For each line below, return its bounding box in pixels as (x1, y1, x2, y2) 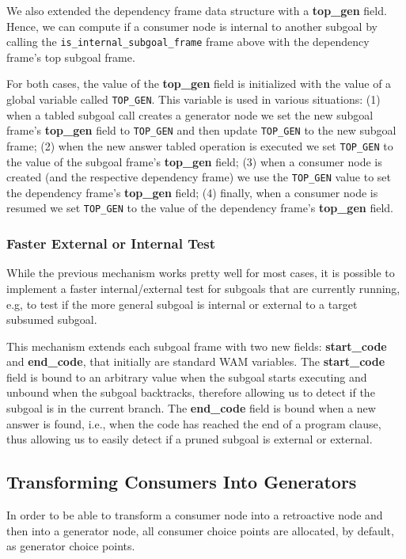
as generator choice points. (6, 538, 135, 554)
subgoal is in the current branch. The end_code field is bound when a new (6, 400, 376, 416)
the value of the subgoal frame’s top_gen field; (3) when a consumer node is (6, 153, 382, 169)
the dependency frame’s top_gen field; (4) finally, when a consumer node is (6, 184, 378, 200)
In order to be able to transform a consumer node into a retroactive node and (6, 507, 383, 523)
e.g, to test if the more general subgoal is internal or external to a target (6, 295, 358, 312)
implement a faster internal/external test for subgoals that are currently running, (6, 279, 400, 296)
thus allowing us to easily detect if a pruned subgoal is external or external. (6, 431, 373, 447)
